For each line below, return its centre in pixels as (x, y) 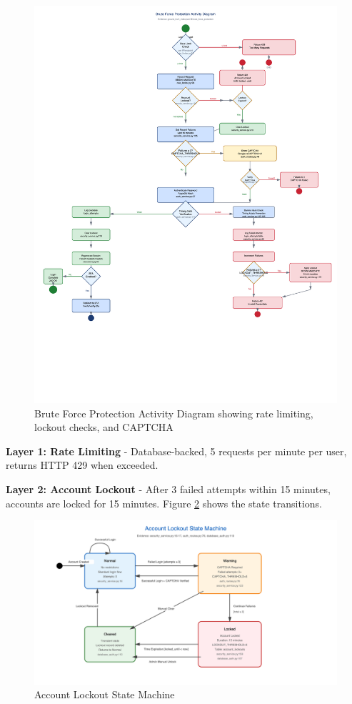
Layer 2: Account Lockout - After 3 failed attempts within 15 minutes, (168, 489)
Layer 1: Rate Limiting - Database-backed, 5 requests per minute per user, (176, 451)
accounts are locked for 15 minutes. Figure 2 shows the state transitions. (164, 503)
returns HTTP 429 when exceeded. (82, 465)
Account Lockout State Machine (105, 694)
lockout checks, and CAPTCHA (104, 427)
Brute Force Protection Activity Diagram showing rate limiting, (174, 413)
